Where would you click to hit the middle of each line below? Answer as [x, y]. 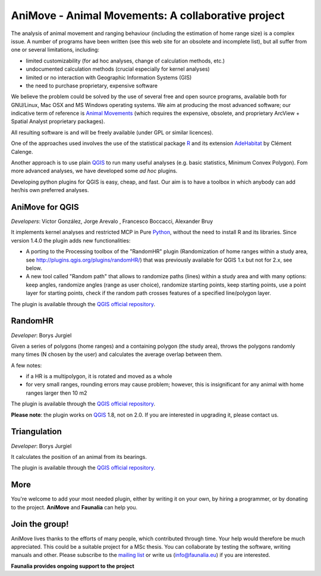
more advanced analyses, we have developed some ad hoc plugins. [94, 171]
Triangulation [36, 432]
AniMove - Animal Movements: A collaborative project [148, 15]
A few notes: [26, 365]
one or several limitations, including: [55, 50]
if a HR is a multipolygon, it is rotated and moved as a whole [99, 376]
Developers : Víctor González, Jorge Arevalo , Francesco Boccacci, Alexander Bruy [112, 221]
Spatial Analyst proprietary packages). [58, 121]
